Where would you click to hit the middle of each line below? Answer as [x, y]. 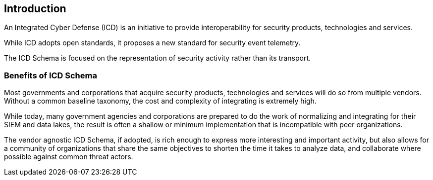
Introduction [35, 9]
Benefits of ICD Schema [51, 75]
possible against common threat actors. [69, 157]
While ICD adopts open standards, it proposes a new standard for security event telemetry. [152, 43]
